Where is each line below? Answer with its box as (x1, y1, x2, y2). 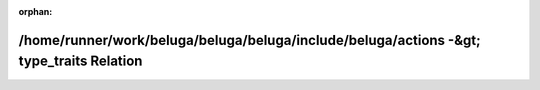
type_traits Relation (18, 53, 143, 70)
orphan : (18, 6, 53, 17)
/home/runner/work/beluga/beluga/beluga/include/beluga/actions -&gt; (18, 31, 481, 49)
